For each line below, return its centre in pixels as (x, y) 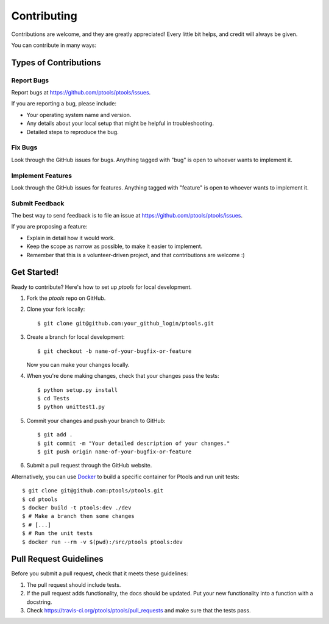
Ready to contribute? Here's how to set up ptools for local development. (101, 287)
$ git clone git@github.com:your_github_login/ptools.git (126, 323)
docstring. (39, 602)
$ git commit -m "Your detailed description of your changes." (134, 443)
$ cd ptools (40, 499)
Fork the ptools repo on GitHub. (66, 298)
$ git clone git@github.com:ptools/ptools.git (93, 491)
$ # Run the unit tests (58, 534)
